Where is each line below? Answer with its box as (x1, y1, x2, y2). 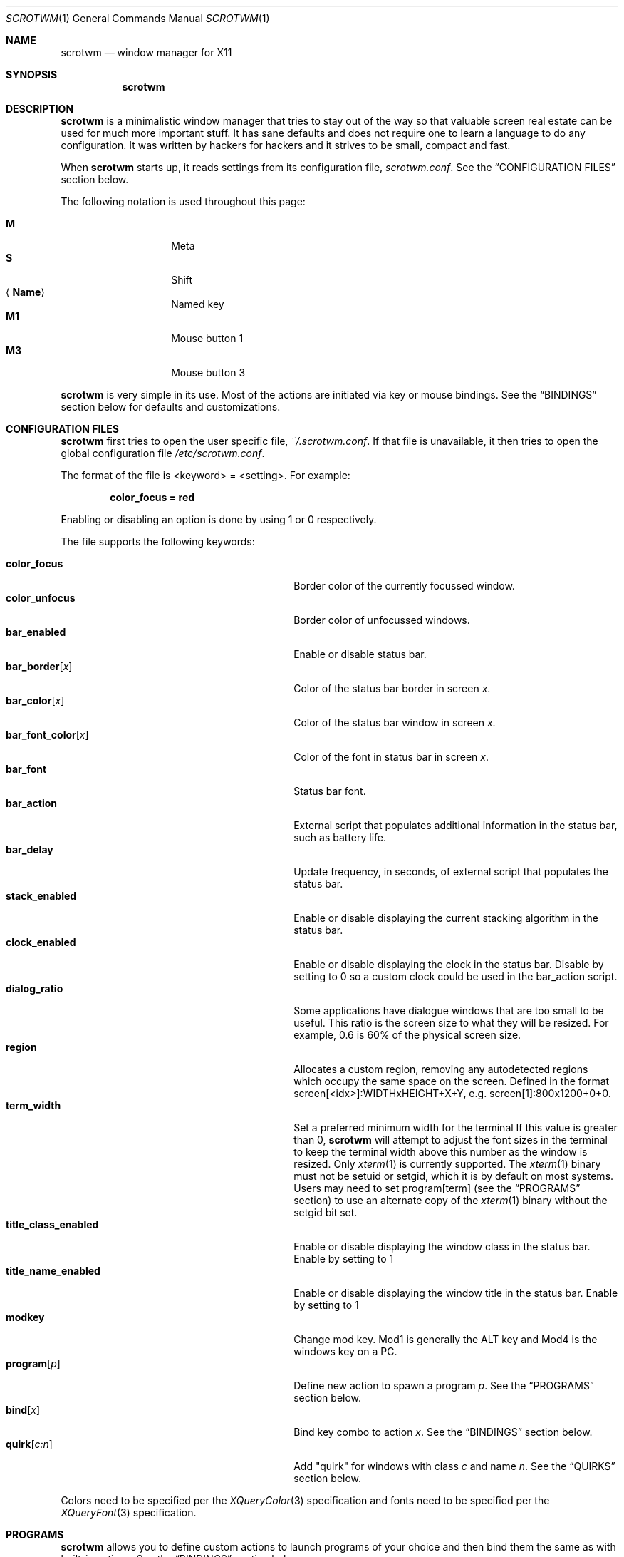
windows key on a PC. (293, 1345, 397, 1357)
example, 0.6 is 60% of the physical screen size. (293, 1029, 521, 1041)
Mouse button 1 (171, 332, 244, 344)
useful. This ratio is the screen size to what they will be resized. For (293, 1017, 609, 1029)
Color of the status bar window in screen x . (293, 716, 496, 729)
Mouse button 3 (171, 366, 246, 379)
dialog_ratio (6, 982, 63, 995)
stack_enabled (6, 890, 77, 902)
